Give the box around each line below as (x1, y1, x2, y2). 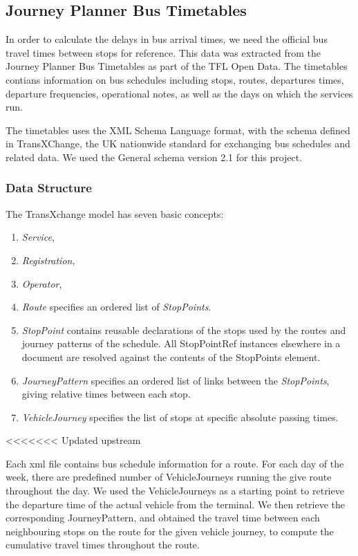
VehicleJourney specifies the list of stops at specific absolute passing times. (21, 409, 339, 424)
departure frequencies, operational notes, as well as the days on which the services (6, 86, 353, 100)
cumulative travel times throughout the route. (6, 537, 200, 552)
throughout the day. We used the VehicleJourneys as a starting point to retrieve (6, 483, 344, 498)
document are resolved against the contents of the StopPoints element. (21, 349, 321, 364)
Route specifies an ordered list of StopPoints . (21, 299, 211, 314)
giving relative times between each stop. (21, 387, 191, 401)
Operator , (21, 276, 62, 290)
